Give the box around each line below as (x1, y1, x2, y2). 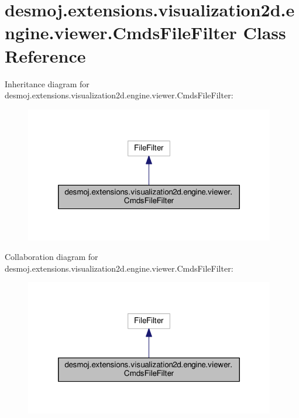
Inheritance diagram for (5, 77, 90, 90)
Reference (5, 43, 86, 67)
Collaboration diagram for (5, 251, 98, 263)
